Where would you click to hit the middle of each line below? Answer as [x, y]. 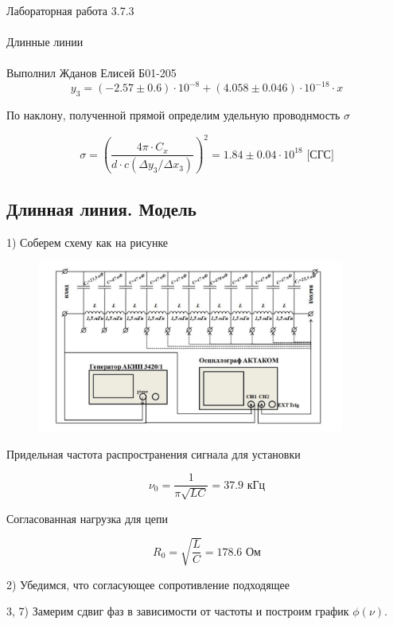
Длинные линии [45, 42]
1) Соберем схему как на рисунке [88, 242]
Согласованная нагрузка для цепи [87, 518]
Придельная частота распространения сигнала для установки [154, 453]
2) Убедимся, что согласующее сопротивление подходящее [148, 584]
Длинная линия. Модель [101, 208]
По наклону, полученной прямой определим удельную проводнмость [173, 115]
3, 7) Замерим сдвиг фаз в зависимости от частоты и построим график [178, 611]
